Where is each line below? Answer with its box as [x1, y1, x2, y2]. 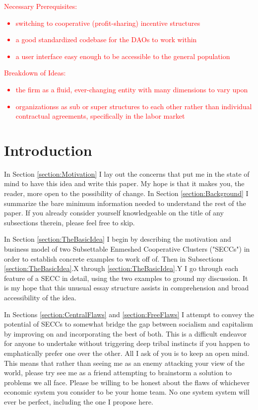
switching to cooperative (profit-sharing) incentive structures [15, 17, 200, 28]
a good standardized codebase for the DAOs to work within [15, 34, 197, 45]
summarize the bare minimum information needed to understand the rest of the [4, 198, 246, 208]
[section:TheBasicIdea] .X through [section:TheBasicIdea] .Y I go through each [4, 263, 239, 273]
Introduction [4, 139, 92, 160]
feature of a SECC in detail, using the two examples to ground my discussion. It [4, 273, 248, 283]
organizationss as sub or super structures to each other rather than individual [15, 101, 252, 111]
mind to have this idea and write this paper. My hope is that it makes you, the [4, 178, 245, 189]
